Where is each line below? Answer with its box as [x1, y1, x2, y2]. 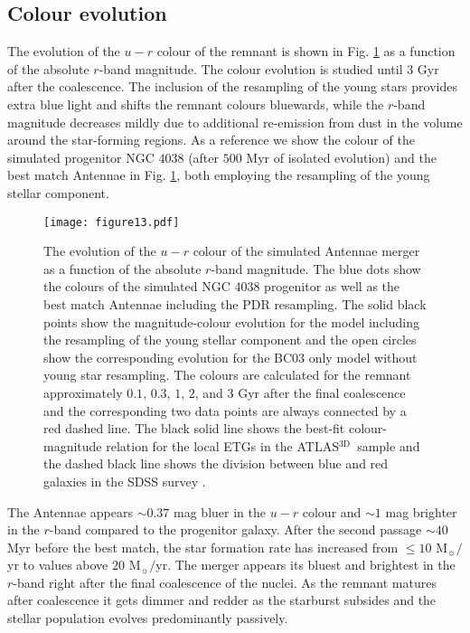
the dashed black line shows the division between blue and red [43, 454, 389, 473]
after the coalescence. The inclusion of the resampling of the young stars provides [7, 77, 457, 96]
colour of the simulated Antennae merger [193, 241, 420, 260]
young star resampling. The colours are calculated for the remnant [43, 365, 411, 384]
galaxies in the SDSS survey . [43, 471, 206, 490]
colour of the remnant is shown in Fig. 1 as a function [156, 42, 456, 61]
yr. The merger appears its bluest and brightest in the [155, 555, 456, 574]
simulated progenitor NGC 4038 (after [7, 147, 220, 166]
